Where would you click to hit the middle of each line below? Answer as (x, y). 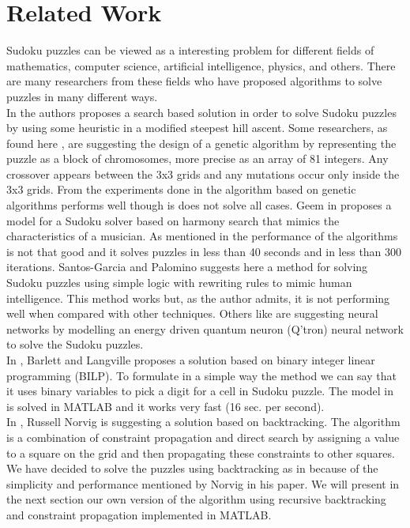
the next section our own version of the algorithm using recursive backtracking (196, 499)
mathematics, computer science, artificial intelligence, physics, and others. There (201, 65)
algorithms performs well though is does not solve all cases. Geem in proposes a (199, 205)
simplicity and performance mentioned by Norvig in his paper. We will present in (203, 483)
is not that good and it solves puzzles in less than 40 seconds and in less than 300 (204, 251)
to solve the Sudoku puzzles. (75, 344)
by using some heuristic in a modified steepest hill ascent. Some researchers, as (197, 128)
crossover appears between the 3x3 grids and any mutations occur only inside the (203, 173)
